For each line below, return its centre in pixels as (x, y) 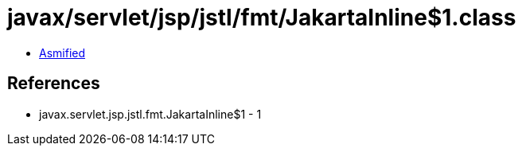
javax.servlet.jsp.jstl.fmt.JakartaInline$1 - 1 (150, 114)
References (54, 84)
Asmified (62, 53)
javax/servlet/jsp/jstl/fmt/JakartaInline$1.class (262, 18)
